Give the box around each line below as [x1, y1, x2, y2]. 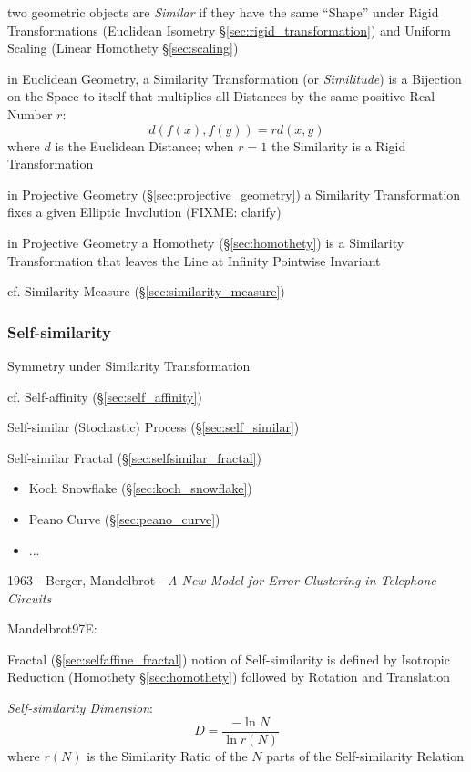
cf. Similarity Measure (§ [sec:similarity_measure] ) [7, 282, 285, 301]
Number [7, 104, 53, 123]
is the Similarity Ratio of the [87, 746, 248, 765]
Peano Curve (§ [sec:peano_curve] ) [28, 509, 220, 528]
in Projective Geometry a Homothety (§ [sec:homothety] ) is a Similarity [7, 232, 404, 252]
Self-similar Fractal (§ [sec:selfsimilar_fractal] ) [7, 448, 261, 467]
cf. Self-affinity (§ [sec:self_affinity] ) [7, 386, 202, 406]
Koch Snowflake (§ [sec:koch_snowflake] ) [28, 479, 252, 498]
